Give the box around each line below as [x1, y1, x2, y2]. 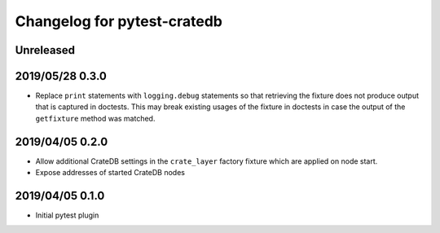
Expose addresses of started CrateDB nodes [35, 168, 185, 178]
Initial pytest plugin [35, 210, 99, 220]
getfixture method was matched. [35, 113, 156, 123]
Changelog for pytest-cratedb [15, 12, 223, 30]
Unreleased [15, 43, 76, 57]
